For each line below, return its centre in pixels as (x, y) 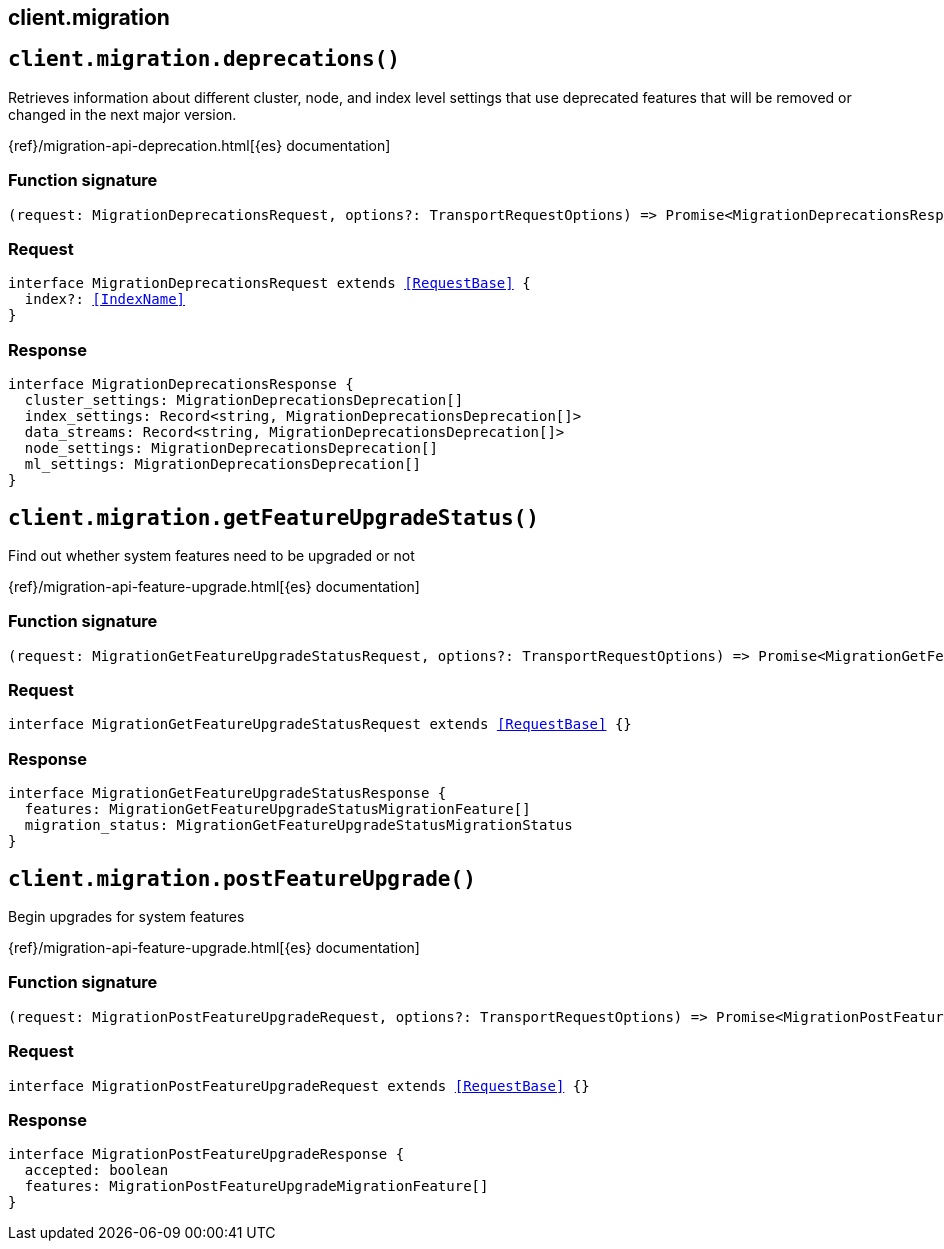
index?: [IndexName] (105, 299)
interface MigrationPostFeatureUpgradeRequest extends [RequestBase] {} (299, 1085)
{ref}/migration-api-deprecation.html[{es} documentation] (199, 145)
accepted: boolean (96, 1170)
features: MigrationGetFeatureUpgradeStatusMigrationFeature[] (277, 809)
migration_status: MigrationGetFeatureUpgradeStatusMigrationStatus (298, 825)
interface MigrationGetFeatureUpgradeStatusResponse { (227, 793)
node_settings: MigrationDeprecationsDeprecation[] (231, 448)
